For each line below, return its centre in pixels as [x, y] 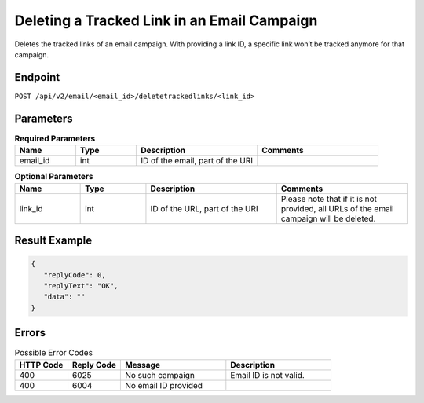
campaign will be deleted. [328, 218]
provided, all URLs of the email [337, 208]
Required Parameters [55, 138]
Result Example [53, 240]
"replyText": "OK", [81, 286]
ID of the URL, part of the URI [204, 208]
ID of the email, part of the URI [197, 161]
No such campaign [160, 375]
